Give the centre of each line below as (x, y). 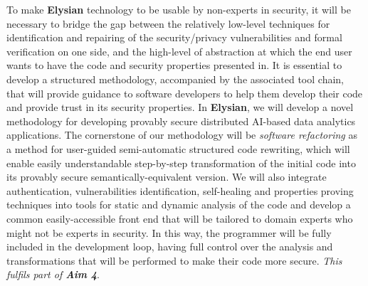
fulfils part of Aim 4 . (53, 274)
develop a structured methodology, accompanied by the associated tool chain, (175, 79)
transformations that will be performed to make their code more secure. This (174, 260)
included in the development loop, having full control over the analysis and (170, 247)
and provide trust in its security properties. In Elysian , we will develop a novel (180, 107)
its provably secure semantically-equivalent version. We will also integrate (167, 177)
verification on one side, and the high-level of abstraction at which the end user (179, 51)
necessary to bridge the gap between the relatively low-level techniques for (168, 23)
